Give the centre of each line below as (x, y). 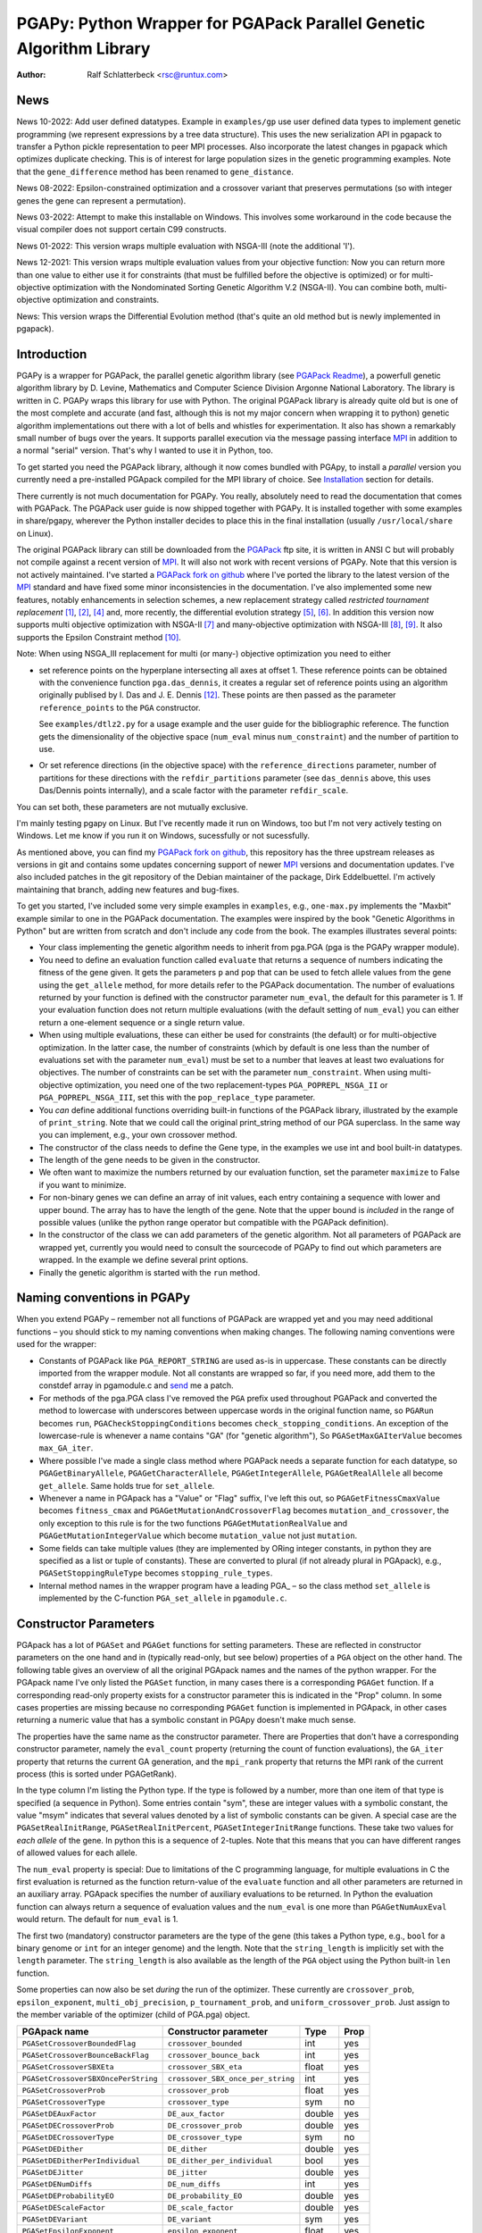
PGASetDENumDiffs (57, 2184)
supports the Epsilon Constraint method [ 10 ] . (99, 637)
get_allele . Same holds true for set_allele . (127, 1485)
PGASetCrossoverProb (64, 2090)
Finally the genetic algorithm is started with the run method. (150, 1272)
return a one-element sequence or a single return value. (142, 1022)
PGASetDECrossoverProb (68, 2125)
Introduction (52, 354)
